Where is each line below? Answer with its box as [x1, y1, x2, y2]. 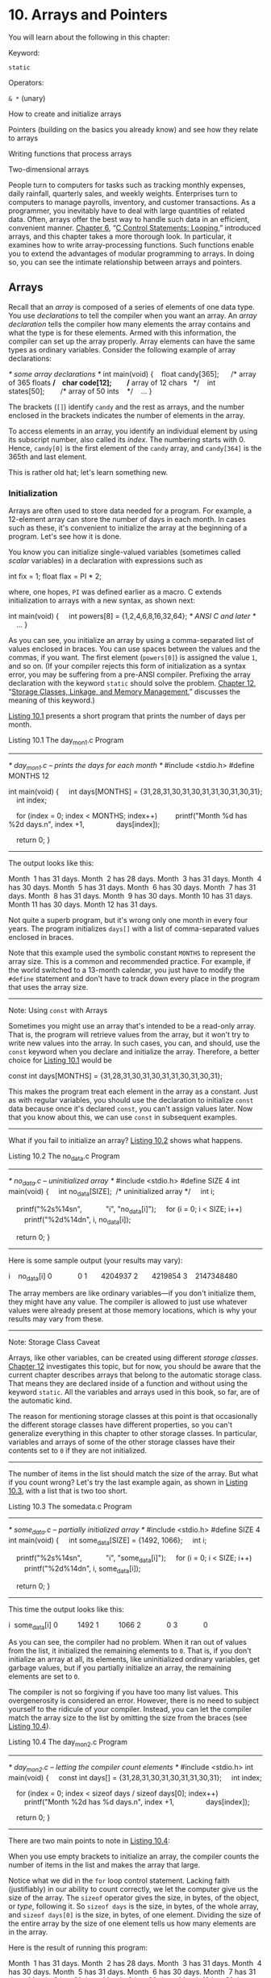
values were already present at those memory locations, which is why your [8, 1305, 257, 1316]
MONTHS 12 [8, 770, 50, 780]
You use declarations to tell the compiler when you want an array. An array [8, 311, 257, 320]
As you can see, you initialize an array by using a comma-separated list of [8, 636, 254, 645]
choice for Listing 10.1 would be [8, 1055, 113, 1065]
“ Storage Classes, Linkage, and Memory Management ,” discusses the [8, 687, 240, 697]
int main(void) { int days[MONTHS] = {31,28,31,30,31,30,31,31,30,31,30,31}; [8, 787, 263, 796]
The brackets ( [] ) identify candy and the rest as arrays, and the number [8, 402, 244, 411]
